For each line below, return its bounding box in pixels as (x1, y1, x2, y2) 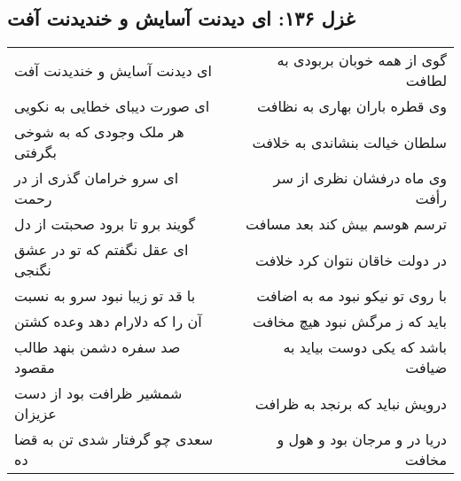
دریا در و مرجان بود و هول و (277, 429, 447, 450)
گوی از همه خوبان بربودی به (277, 50, 447, 71)
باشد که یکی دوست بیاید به (283, 337, 447, 358)
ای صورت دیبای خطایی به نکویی (14, 96, 210, 117)
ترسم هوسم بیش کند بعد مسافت (246, 213, 447, 235)
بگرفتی (14, 142, 57, 163)
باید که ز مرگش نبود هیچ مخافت (253, 311, 447, 332)
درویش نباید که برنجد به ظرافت (254, 392, 447, 414)
